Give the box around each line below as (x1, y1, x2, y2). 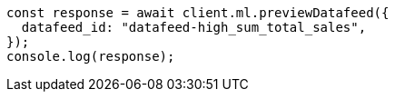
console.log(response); (6, 49, 175, 64)
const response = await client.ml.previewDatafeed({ (6, 5, 390, 20)
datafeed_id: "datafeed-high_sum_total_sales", (21, 20, 367, 35)
